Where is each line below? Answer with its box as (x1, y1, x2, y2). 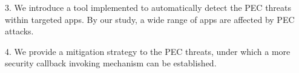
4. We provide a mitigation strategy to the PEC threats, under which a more (5, 45, 291, 57)
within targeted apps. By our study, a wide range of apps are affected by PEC (5, 13, 295, 25)
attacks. (5, 25, 34, 37)
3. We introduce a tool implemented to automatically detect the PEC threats (5, 1, 292, 13)
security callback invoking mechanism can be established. (5, 57, 217, 69)
